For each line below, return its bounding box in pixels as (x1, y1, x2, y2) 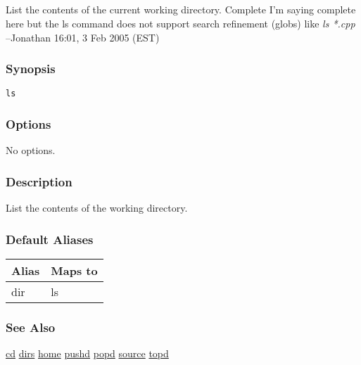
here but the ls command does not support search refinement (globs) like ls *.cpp (6, 15, 355, 30)
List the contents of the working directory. (6, 200, 188, 215)
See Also (6, 318, 56, 335)
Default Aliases (6, 230, 94, 248)
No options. (6, 143, 56, 158)
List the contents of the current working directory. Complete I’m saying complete (6, 2, 356, 17)
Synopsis (6, 60, 56, 77)
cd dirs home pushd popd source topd (6, 346, 169, 361)
